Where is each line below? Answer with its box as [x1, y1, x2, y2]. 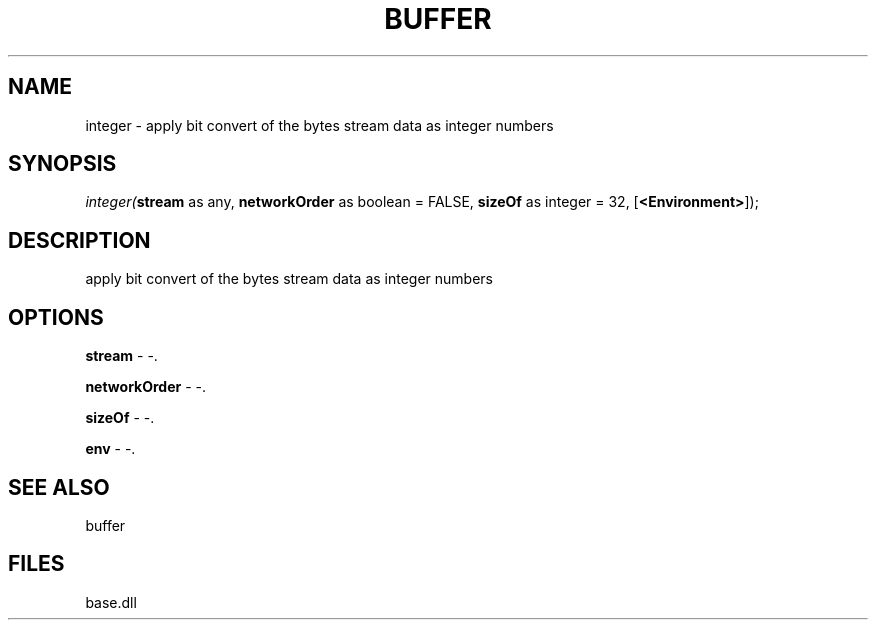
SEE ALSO [8, 474, 110, 500]
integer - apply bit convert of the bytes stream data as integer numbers [85, 116, 554, 134]
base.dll [85, 593, 137, 611]
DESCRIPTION [8, 227, 151, 253]
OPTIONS [8, 304, 104, 330]
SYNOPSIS [8, 151, 117, 177]
